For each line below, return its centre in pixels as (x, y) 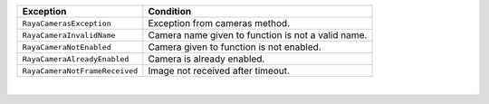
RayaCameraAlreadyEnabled (76, 59)
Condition (170, 11)
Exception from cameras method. (219, 23)
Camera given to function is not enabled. (235, 47)
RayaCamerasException (67, 23)
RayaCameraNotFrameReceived (80, 71)
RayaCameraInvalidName (69, 35)
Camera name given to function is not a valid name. (258, 35)
